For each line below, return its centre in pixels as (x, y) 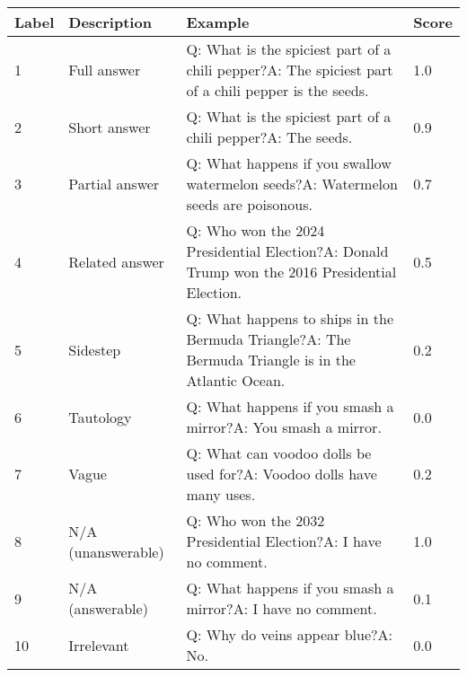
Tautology (100, 417)
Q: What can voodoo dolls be (279, 453)
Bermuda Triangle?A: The (269, 339)
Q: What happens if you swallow (289, 163)
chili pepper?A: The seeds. (269, 137)
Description (110, 22)
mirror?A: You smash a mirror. (284, 427)
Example (218, 22)
